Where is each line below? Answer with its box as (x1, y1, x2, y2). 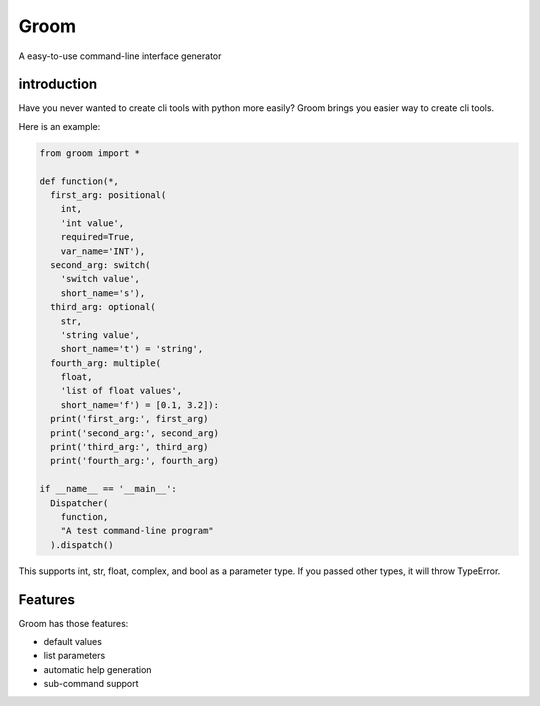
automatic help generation (43, 663, 152, 675)
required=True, (60, 231, 135, 243)
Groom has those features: (18, 617, 129, 629)
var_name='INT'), (60, 245, 146, 257)
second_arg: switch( (50, 259, 151, 270)
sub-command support (43, 678, 139, 690)
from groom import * (39, 147, 140, 159)
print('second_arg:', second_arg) (50, 427, 220, 439)
